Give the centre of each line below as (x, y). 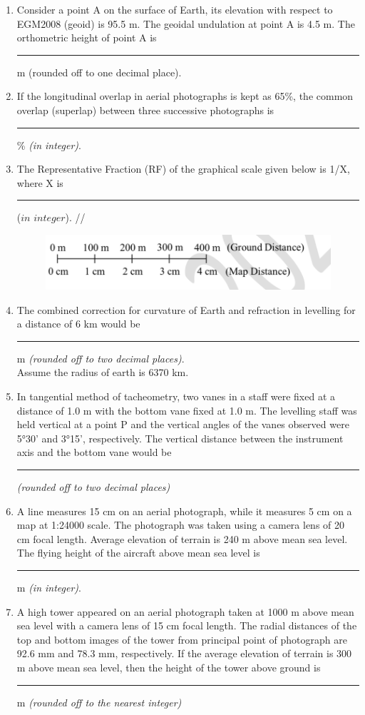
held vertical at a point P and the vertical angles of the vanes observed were (183, 424)
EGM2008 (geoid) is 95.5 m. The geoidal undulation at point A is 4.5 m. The (186, 23)
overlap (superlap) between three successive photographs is (145, 110)
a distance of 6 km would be (78, 324)
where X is (40, 182)
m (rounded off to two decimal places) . (101, 358)
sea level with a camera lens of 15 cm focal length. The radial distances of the (187, 625)
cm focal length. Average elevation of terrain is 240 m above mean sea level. (182, 538)
